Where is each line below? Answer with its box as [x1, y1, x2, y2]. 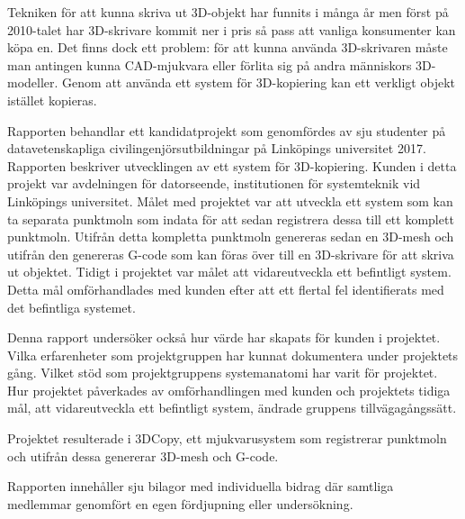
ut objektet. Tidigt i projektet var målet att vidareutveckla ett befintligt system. [7, 262, 452, 281]
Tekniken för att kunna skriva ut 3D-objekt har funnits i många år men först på [7, 3, 449, 21]
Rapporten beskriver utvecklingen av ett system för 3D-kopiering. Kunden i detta [7, 156, 457, 175]
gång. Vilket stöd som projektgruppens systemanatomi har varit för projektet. [7, 363, 438, 382]
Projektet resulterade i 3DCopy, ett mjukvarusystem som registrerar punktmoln [7, 429, 447, 448]
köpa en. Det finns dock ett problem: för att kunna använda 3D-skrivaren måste [7, 38, 448, 57]
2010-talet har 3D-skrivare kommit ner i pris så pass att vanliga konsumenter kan [7, 20, 456, 39]
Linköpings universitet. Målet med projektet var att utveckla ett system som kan [7, 191, 453, 210]
